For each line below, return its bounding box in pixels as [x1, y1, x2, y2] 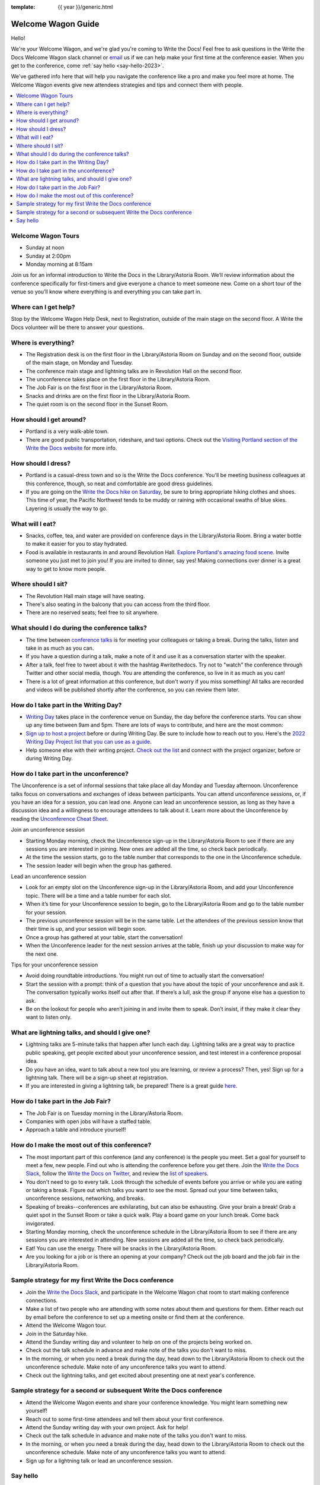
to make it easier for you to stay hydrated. [25, 541, 128, 548]
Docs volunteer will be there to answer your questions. [11, 324, 145, 331]
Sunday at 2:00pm [25, 252, 71, 260]
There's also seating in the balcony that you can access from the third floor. [25, 601, 210, 608]
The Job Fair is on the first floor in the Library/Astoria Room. [25, 384, 172, 391]
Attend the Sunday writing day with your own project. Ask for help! [25, 1423, 188, 1431]
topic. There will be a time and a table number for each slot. [25, 892, 172, 899]
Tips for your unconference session [11, 961, 98, 968]
